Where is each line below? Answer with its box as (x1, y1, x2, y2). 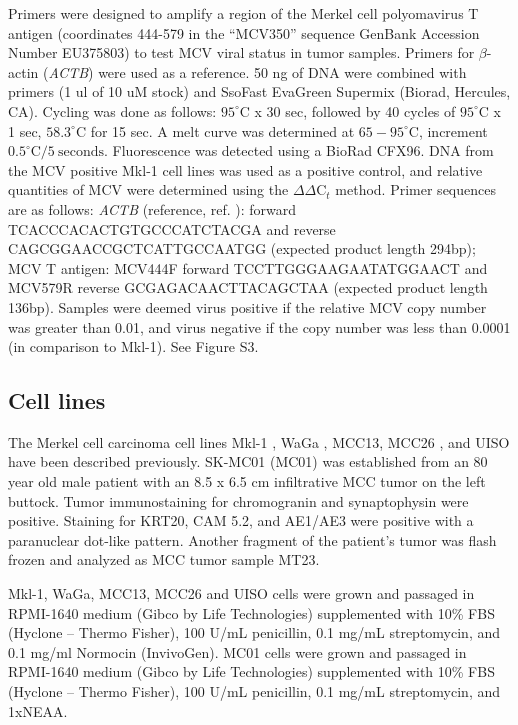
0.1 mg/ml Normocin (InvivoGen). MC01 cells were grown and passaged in (8, 641, 467, 662)
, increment (418, 120, 488, 141)
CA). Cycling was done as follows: (8, 100, 217, 121)
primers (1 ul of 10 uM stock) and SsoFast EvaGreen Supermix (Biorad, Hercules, (8, 81, 511, 102)
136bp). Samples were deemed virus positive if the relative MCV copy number (8, 296, 487, 317)
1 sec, (8, 120, 42, 141)
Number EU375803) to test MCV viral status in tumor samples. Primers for (8, 42, 475, 63)
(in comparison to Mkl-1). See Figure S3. (8, 336, 259, 357)
